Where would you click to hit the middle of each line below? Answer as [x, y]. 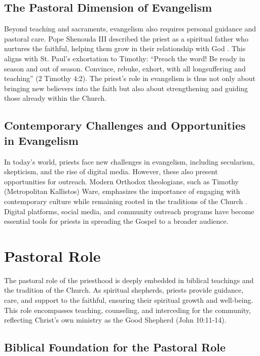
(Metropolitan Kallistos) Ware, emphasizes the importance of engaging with [122, 191]
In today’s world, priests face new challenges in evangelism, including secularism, [129, 161]
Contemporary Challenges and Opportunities [125, 125]
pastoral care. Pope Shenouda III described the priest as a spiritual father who [126, 38]
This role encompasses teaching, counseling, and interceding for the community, [127, 310]
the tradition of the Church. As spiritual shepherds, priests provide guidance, [124, 290]
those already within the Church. [55, 98]
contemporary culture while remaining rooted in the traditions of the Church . [126, 201]
